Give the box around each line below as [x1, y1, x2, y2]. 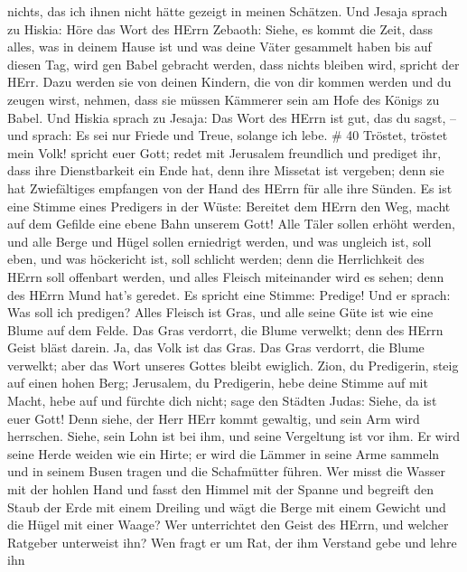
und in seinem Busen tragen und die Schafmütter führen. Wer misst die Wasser [7, 462, 446, 481]
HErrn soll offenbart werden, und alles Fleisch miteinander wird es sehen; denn [7, 267, 444, 286]
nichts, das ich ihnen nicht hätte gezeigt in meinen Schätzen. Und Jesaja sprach [7, 2, 448, 20]
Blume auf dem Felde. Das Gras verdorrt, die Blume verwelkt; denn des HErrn [7, 320, 444, 339]
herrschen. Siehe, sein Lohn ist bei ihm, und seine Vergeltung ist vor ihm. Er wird [7, 427, 461, 445]
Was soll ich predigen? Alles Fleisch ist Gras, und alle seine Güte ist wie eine [7, 303, 434, 322]
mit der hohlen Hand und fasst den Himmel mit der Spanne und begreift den [7, 480, 434, 499]
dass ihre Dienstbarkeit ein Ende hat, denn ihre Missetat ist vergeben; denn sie [7, 161, 444, 180]
